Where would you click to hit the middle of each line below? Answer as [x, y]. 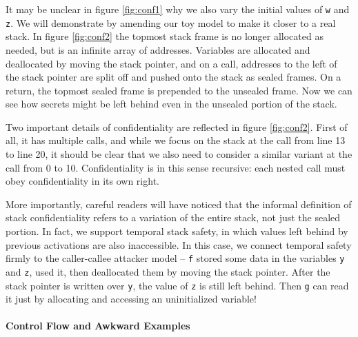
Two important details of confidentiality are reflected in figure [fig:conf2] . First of [177, 126]
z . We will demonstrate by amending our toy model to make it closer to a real [171, 22]
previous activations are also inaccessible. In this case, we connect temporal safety [179, 244]
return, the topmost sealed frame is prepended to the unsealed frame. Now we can [179, 90]
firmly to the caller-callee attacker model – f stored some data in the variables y [175, 258]
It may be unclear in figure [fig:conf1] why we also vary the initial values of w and [178, 9]
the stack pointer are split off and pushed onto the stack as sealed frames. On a [173, 77]
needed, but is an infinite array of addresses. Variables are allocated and [158, 49]
